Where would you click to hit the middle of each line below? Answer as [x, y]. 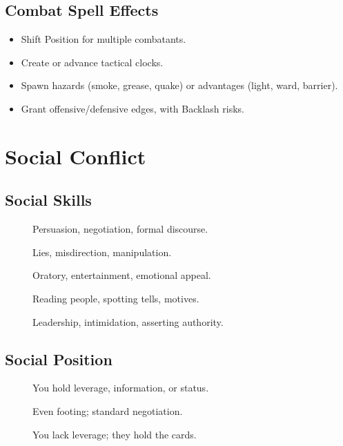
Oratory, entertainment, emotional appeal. [122, 275]
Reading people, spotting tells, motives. [116, 298]
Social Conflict [76, 156]
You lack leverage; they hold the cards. [115, 434]
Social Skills [48, 200]
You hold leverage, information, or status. [121, 388]
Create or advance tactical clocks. [92, 62]
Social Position [59, 359]
